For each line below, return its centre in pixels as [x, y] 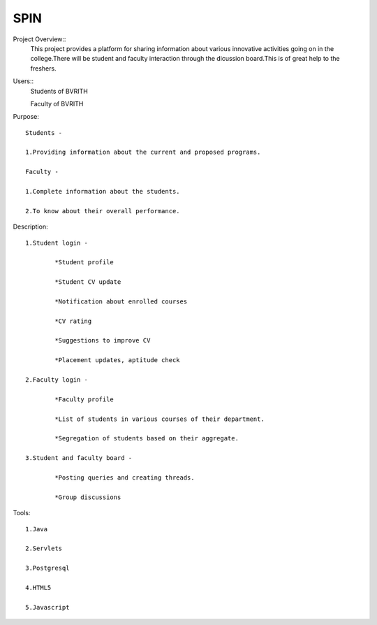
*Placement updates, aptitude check [118, 360]
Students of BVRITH [59, 91]
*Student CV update [88, 282]
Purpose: [26, 117]
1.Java [37, 529]
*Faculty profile [84, 399]
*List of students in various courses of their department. [160, 419]
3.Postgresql [47, 568]
